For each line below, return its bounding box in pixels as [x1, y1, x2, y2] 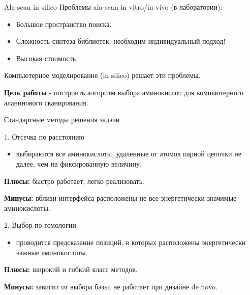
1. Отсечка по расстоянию [4, 131, 85, 142]
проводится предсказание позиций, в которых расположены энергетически [16, 236, 246, 247]
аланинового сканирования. [4, 97, 88, 108]
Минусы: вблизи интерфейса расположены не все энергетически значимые [4, 193, 237, 203]
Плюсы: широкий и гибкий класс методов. [4, 264, 138, 275]
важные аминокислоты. [16, 247, 88, 257]
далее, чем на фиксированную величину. [16, 158, 142, 169]
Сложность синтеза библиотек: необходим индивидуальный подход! [16, 36, 226, 46]
